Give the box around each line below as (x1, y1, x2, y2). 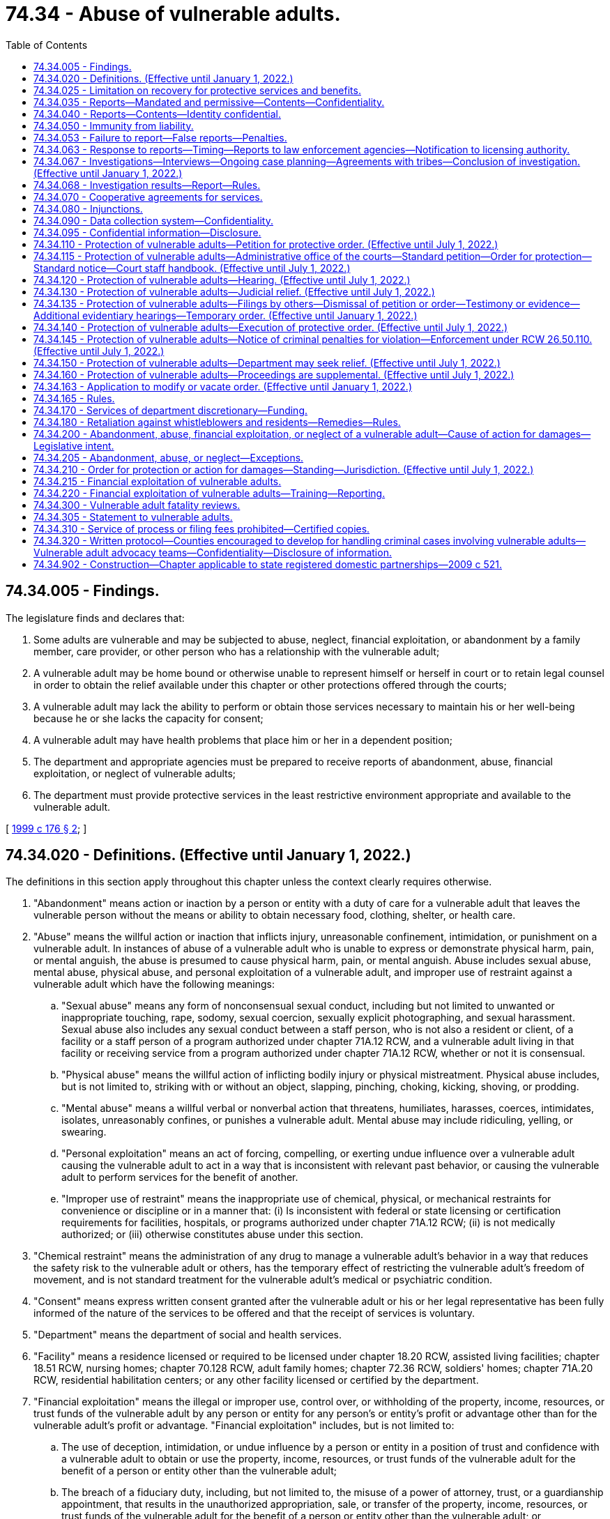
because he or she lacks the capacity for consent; (33, 712, 264, 724)
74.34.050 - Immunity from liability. (33, 119, 194, 132)
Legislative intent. (33, 439, 114, 452)
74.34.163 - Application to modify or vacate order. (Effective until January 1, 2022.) (33, 380, 413, 392)
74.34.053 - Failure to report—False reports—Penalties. (33, 131, 287, 144)
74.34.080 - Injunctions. (33, 202, 143, 215)
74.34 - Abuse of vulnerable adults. (6, 2, 341, 26)
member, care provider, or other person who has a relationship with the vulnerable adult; (33, 645, 440, 657)
